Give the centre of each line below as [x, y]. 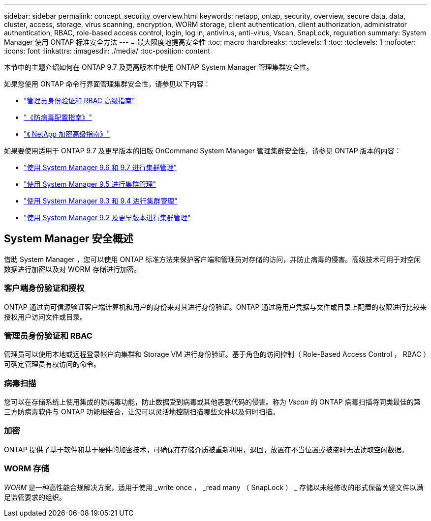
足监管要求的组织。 [35, 497]
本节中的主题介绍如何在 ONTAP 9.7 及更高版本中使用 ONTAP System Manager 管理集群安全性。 [159, 67]
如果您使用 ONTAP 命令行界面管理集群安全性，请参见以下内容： [107, 84]
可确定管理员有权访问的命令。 [52, 364]
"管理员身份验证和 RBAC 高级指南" [79, 101]
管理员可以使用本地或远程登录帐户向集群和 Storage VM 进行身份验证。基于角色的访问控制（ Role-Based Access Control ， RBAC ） [215, 354]
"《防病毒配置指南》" [58, 117]
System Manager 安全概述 [69, 239]
